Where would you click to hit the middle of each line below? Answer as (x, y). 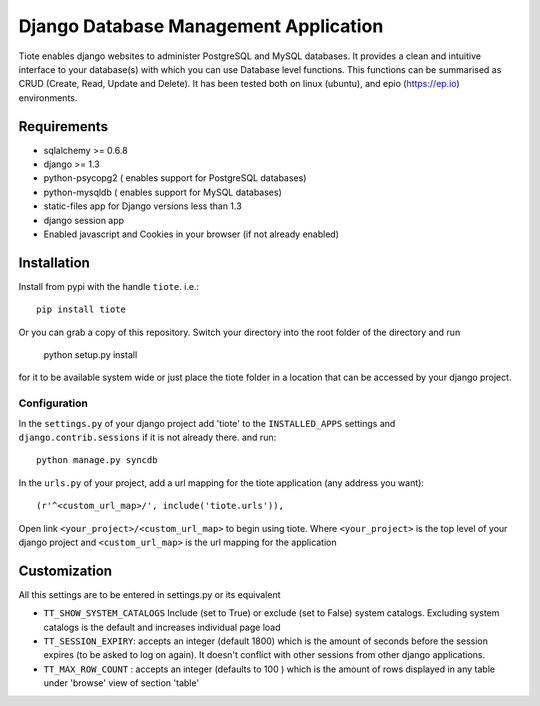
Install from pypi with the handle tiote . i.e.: (109, 286)
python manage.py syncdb (97, 460)
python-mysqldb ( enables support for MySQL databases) (162, 192)
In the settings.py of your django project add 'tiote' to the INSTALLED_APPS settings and (207, 423)
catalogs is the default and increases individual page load (162, 627)
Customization (65, 570)
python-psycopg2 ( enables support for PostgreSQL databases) (175, 178)
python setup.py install (90, 355)
